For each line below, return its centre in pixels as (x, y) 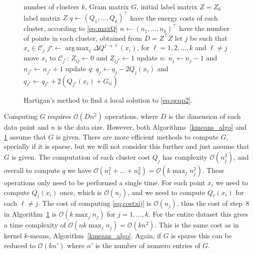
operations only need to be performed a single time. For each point (105, 182)
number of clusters (52, 6)
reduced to (20, 245)
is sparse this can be (201, 236)
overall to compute (32, 170)
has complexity (185, 157)
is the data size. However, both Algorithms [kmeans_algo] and (152, 127)
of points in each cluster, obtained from (83, 38)
